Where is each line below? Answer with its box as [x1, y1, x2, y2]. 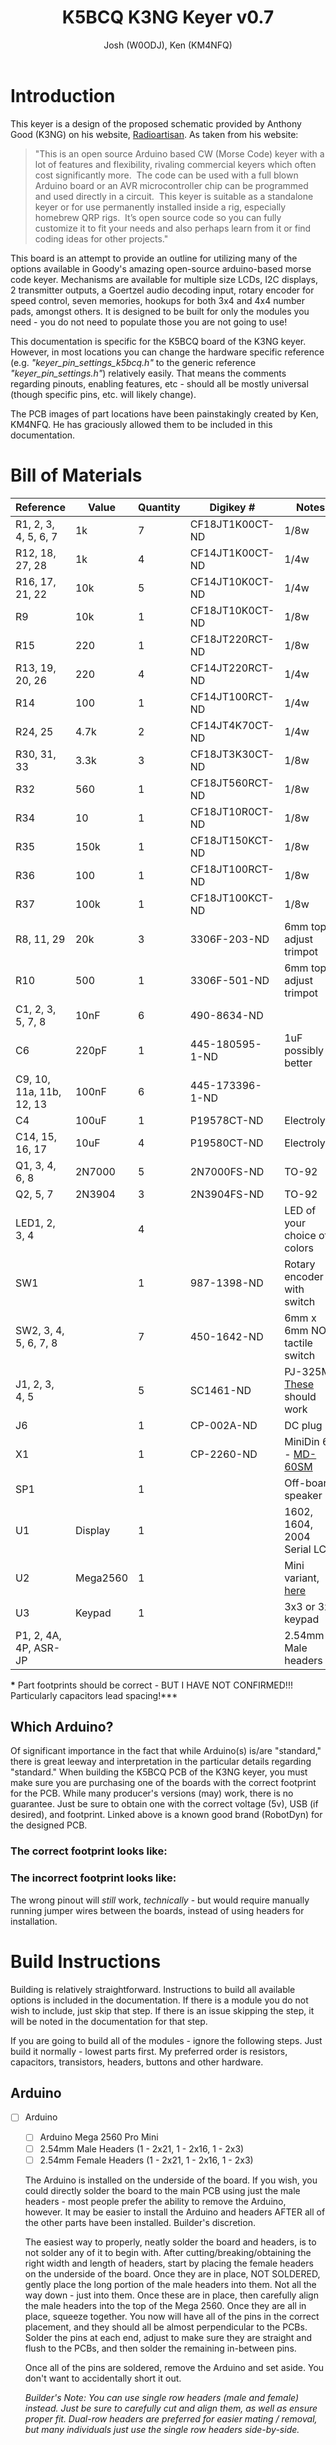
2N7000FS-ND [189, 1164, 265, 1178]
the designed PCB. [10, 1819, 88, 1831]
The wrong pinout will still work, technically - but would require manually [10, 1894, 310, 1906]
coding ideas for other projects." [34, 232, 169, 245]
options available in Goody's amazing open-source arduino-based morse [10, 262, 312, 275]
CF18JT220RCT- [189, 632, 275, 646]
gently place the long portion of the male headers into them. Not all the [24, 2278, 317, 2290]
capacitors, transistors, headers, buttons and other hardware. [10, 2056, 264, 2068]
